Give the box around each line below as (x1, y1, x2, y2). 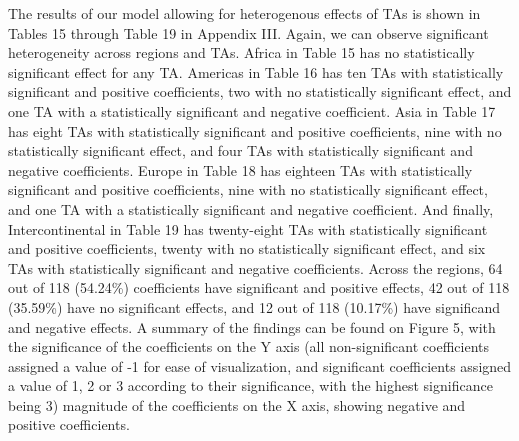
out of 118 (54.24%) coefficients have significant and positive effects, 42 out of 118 (8, 277, 510, 298)
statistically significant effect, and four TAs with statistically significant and (8, 140, 473, 161)
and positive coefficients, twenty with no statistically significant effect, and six (8, 238, 486, 259)
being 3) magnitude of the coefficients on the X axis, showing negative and (8, 394, 466, 415)
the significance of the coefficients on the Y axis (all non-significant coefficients (8, 336, 489, 357)
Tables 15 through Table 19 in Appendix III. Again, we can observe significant (8, 22, 489, 43)
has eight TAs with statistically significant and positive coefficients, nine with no (8, 120, 502, 141)
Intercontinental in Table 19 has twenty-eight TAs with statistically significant (8, 218, 488, 239)
